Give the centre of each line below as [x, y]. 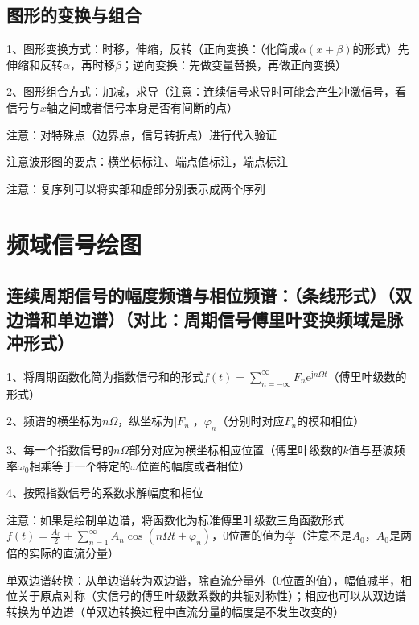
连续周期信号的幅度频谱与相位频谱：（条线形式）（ [201, 295]
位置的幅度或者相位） [194, 465]
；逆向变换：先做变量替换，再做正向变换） [234, 64]
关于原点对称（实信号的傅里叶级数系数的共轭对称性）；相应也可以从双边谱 [212, 596]
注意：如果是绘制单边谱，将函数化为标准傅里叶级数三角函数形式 [175, 519]
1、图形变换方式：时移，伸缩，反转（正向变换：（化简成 [153, 49]
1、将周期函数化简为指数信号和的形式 [105, 376]
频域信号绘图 [74, 244]
